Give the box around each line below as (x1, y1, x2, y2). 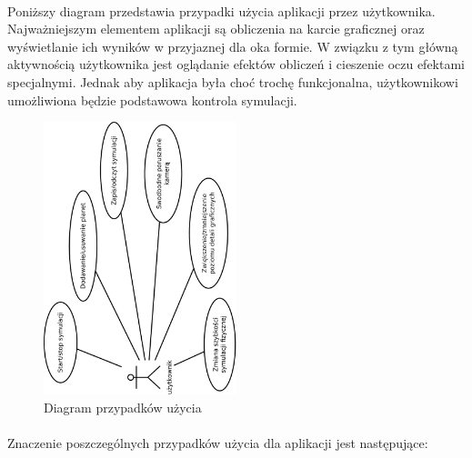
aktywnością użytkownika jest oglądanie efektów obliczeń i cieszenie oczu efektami (7, 55, 466, 74)
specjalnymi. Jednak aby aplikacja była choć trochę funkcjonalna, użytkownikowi (7, 72, 458, 91)
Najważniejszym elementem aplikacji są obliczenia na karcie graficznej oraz (7, 19, 425, 38)
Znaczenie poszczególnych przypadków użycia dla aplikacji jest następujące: (7, 433, 428, 452)
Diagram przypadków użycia (44, 397, 202, 416)
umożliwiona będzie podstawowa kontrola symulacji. (7, 90, 297, 109)
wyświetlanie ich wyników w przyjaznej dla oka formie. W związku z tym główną (7, 36, 458, 55)
